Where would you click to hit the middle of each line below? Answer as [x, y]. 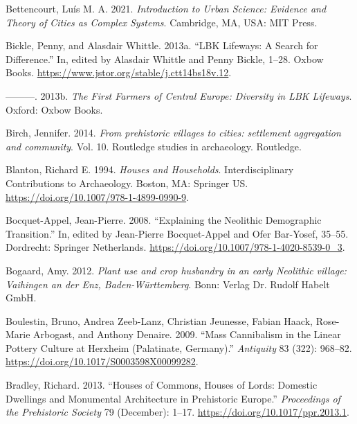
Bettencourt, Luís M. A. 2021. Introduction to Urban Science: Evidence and [166, 8]
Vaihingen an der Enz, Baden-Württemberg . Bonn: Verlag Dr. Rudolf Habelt [168, 284]
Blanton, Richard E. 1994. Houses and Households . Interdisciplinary [150, 169]
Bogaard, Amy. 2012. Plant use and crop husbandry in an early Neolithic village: [176, 270]
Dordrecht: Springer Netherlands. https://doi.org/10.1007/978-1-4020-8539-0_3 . [175, 247]
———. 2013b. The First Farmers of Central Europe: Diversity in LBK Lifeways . [179, 95]
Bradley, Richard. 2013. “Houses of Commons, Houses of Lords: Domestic [162, 385]
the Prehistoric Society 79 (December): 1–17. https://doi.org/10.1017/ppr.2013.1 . [177, 412]
